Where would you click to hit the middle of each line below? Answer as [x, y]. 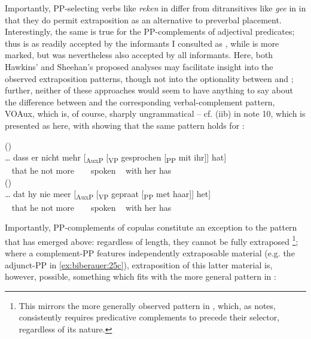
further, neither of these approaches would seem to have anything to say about [149, 90]
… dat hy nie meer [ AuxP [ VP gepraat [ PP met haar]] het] [108, 195]
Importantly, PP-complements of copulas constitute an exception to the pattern [151, 227]
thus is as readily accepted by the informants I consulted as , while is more [142, 43]
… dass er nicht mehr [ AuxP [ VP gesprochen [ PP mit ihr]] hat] [116, 158]
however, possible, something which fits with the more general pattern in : [141, 276]
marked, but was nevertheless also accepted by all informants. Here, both [139, 55]
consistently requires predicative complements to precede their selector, [149, 317]
